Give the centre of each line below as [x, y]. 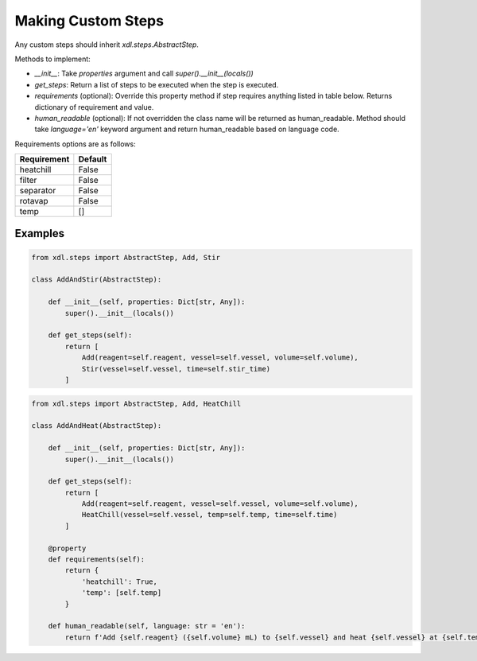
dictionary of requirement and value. [94, 107]
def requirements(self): [97, 560]
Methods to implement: [52, 59]
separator [38, 191]
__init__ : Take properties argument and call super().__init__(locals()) [144, 74]
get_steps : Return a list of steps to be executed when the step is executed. [157, 84]
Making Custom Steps [89, 21]
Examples [40, 233]
